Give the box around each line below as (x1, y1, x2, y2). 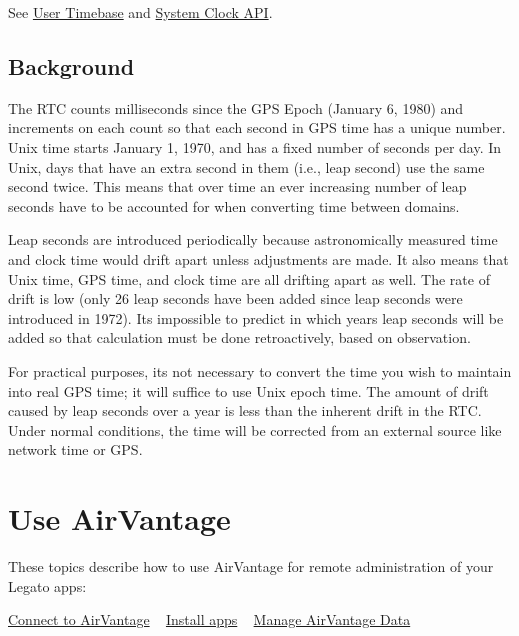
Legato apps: (8, 575, 87, 596)
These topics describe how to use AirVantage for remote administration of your (8, 556, 494, 577)
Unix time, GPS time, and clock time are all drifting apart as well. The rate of (8, 268, 490, 289)
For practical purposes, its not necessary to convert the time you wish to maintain (8, 360, 512, 381)
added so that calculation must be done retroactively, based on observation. (8, 327, 471, 348)
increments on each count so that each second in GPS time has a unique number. (8, 117, 506, 138)
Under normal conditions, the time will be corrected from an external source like (8, 419, 502, 440)
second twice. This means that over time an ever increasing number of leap (8, 176, 467, 197)
